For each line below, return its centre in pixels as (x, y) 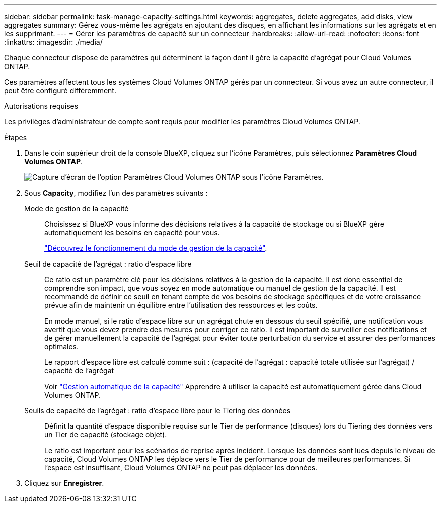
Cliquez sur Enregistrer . (64, 483)
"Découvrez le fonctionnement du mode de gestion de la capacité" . (156, 248)
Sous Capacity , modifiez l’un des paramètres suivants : (116, 193)
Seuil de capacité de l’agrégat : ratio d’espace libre (108, 264)
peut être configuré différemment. (60, 90)
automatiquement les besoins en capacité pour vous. (132, 233)
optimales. (62, 346)
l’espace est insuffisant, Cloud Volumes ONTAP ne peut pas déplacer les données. (181, 467)
